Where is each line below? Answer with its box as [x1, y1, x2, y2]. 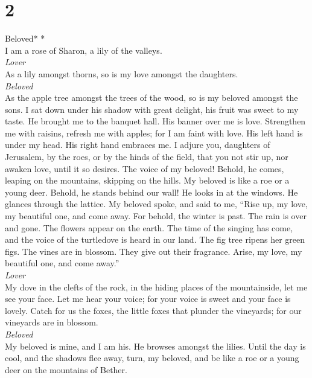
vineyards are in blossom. [5, 316, 98, 328]
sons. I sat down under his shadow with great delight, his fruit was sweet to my [5, 103, 299, 115]
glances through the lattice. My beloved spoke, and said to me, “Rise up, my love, [5, 197, 308, 210]
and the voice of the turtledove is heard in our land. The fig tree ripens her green [5, 233, 305, 246]
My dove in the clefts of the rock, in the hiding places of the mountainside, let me [5, 280, 308, 293]
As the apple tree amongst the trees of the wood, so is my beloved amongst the [5, 91, 298, 104]
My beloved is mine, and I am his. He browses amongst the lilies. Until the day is [5, 339, 306, 352]
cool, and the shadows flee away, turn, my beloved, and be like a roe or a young [5, 351, 299, 364]
